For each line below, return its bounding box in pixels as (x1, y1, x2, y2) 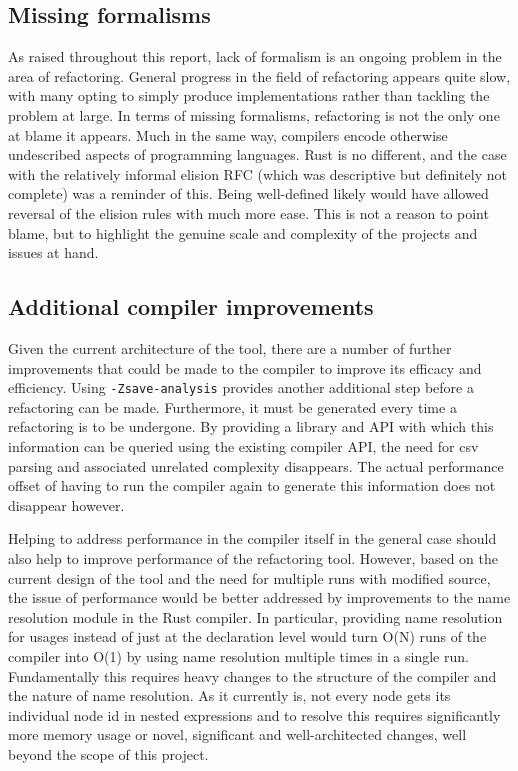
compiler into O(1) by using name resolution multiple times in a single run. (8, 645, 469, 666)
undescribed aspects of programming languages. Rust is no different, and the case (8, 144, 507, 165)
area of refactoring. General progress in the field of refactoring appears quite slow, (8, 65, 511, 86)
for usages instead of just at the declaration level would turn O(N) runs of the (8, 626, 487, 647)
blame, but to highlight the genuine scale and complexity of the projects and (8, 222, 478, 243)
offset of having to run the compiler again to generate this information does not (8, 475, 496, 496)
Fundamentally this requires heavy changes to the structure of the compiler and (8, 665, 497, 686)
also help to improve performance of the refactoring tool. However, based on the (8, 547, 498, 568)
